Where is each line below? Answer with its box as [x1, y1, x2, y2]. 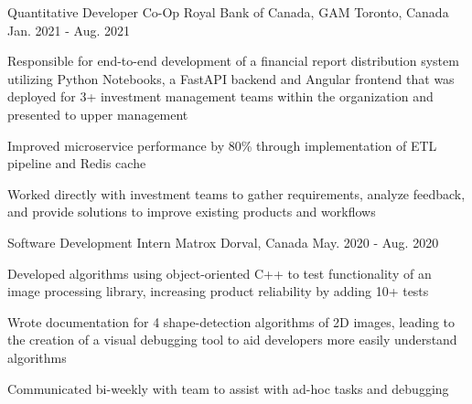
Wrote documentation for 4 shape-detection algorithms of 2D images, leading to [7, 312, 455, 331]
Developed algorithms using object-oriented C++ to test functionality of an [7, 263, 432, 282]
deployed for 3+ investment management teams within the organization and [7, 87, 434, 106]
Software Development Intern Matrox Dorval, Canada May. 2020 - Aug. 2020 [7, 232, 439, 251]
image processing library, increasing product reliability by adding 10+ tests [7, 282, 429, 301]
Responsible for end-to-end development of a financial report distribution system [7, 51, 459, 70]
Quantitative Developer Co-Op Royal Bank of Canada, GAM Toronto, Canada [7, 3, 449, 21]
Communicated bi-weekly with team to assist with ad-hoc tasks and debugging [7, 378, 449, 398]
